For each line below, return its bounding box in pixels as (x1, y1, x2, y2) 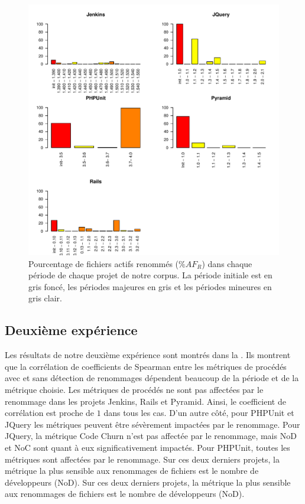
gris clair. (28, 292, 62, 304)
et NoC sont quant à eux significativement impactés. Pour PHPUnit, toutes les (5, 441, 290, 453)
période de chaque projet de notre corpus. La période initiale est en (28, 269, 272, 281)
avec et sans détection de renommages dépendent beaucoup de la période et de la (5, 372, 299, 384)
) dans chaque (202, 257, 252, 269)
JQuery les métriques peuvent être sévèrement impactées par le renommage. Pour (5, 418, 300, 430)
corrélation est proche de (5, 407, 95, 419)
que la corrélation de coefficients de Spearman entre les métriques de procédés (5, 360, 287, 372)
